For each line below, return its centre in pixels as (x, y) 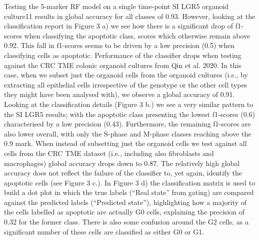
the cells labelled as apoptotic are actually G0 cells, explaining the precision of (124, 212)
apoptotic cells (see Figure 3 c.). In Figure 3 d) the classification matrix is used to (130, 182)
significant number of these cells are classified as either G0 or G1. (104, 231)
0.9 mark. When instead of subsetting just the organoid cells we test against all (125, 143)
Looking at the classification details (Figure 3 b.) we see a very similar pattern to (129, 104)
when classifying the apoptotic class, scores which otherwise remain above (137, 35)
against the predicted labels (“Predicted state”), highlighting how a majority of (125, 202)
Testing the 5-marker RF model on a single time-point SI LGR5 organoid (116, 6)
